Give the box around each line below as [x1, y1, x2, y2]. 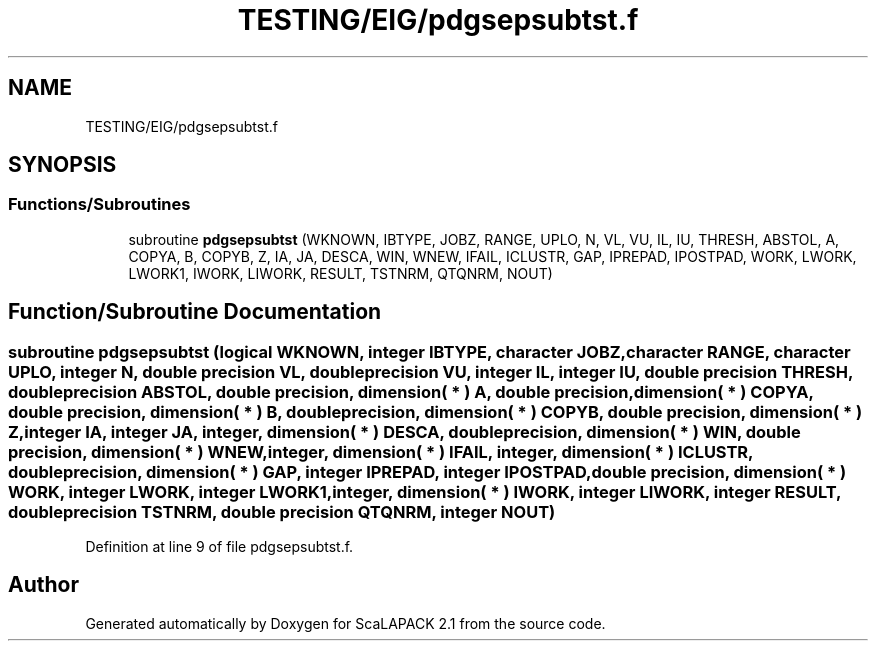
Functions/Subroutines [8, 194, 191, 215]
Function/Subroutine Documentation [8, 299, 382, 325]
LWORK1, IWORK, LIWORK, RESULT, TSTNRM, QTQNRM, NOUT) [128, 264, 553, 282]
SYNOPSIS [8, 152, 117, 178]
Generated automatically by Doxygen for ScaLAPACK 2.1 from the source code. [85, 614, 606, 632]
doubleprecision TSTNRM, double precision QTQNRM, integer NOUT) [8, 501, 556, 522]
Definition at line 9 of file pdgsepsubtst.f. [85, 538, 354, 556]
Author [8, 572, 79, 598]
